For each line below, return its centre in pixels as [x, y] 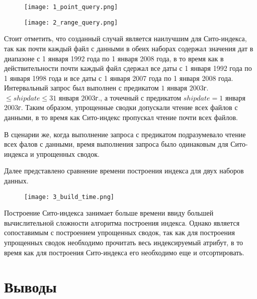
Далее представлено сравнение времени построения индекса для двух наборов [124, 171]
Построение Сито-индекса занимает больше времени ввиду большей [109, 213]
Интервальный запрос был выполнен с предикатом [81, 88]
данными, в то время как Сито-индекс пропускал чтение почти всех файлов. [121, 117]
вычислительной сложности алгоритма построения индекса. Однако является [122, 222]
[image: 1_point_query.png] [71, 7]
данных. [16, 181]
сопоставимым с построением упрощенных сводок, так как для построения [119, 232]
